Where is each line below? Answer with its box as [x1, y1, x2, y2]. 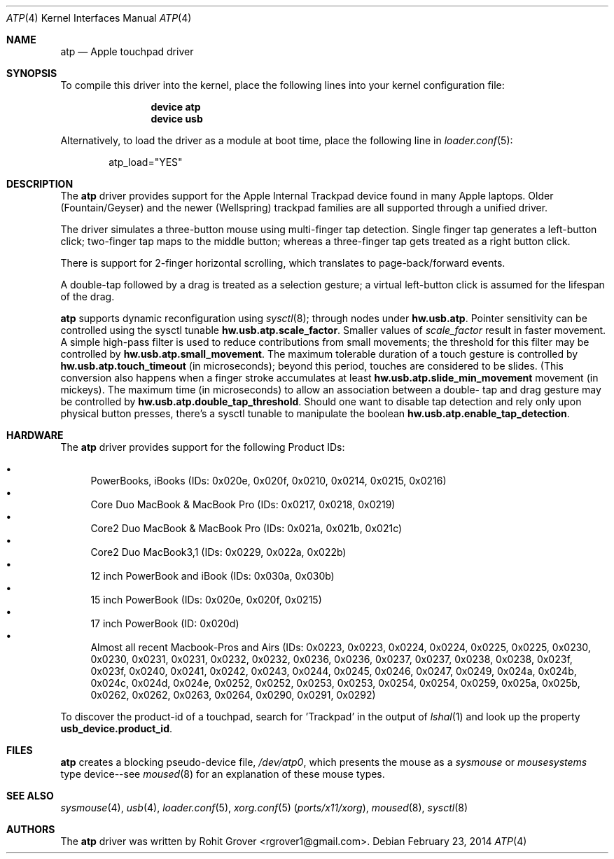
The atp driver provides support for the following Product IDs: [60, 441, 345, 453]
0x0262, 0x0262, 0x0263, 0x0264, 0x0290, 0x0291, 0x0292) [90, 689, 376, 701]
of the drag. [60, 291, 115, 302]
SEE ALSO [6, 790, 54, 802]
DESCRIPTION [6, 178, 74, 190]
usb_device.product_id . [60, 722, 173, 734]
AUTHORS [6, 823, 55, 835]
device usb [151, 113, 203, 125]
